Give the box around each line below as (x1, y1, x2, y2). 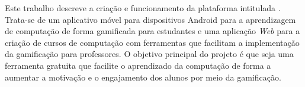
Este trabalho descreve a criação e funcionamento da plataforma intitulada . (5, 2, 281, 14)
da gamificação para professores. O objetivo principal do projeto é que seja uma (5, 48, 294, 60)
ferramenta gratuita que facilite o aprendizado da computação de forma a (5, 59, 271, 71)
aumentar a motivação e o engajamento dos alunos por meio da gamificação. (5, 71, 281, 83)
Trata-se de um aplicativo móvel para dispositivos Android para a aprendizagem (5, 13, 296, 25)
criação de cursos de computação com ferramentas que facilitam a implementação (5, 36, 300, 48)
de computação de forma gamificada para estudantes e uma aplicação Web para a (5, 25, 300, 37)
